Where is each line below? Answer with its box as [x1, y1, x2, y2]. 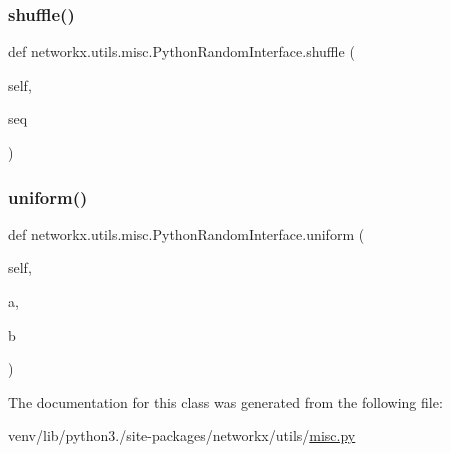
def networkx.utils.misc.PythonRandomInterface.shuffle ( [8, 41, 355, 62]
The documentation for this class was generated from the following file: [8, 391, 443, 412]
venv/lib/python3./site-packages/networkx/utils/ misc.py [8, 425, 356, 446]
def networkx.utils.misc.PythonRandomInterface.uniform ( [8, 223, 365, 244]
